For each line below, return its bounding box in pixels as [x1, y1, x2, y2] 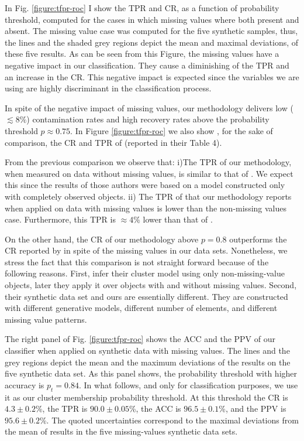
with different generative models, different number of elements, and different [5, 302, 278, 314]
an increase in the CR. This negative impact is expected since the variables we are [5, 70, 299, 83]
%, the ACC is [129, 402, 181, 415]
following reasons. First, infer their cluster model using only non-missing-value [5, 267, 285, 279]
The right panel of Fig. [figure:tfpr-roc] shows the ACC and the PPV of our [5, 333, 275, 345]
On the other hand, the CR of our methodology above [5, 233, 199, 245]
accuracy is [5, 378, 44, 391]
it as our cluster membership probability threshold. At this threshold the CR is [5, 391, 288, 403]
